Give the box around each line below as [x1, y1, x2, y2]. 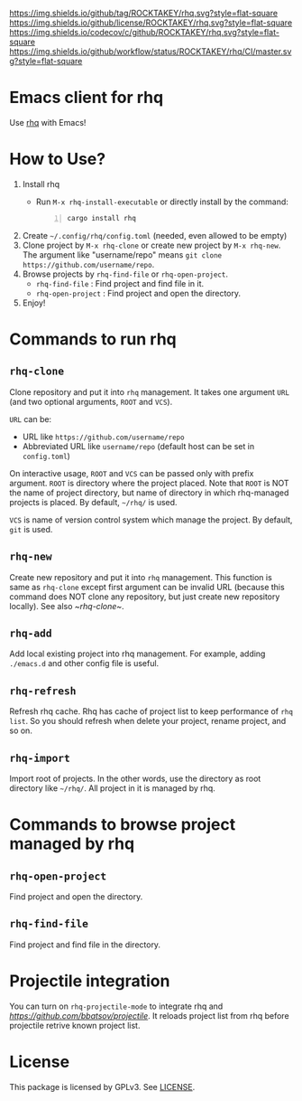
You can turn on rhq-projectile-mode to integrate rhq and [9, 1001, 224, 1012]
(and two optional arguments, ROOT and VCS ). [9, 396, 173, 407]
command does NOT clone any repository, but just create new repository [9, 591, 280, 602]
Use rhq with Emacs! [9, 117, 87, 127]
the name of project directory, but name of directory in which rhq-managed [9, 487, 289, 498]
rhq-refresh [9, 684, 77, 697]
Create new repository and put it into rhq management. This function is [9, 571, 272, 582]
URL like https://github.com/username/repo [22, 431, 185, 442]
